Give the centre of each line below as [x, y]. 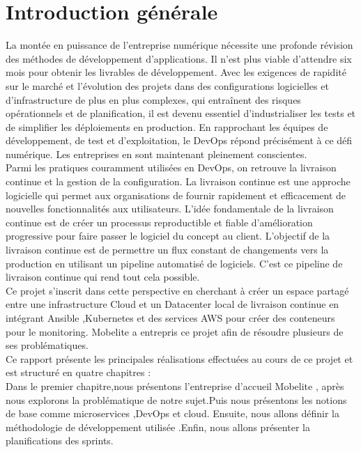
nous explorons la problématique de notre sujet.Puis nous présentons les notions [176, 399]
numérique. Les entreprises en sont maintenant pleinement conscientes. [156, 154]
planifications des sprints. [60, 441]
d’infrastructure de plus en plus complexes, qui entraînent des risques [153, 99]
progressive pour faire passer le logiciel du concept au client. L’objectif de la [168, 236]
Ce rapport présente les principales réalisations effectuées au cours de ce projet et [179, 358]
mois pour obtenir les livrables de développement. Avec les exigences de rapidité [176, 72]
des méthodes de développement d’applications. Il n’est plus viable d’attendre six [179, 58]
